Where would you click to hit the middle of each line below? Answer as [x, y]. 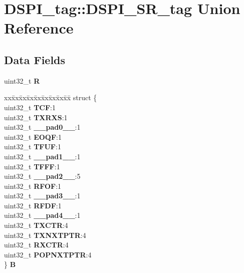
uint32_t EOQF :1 [33, 136]
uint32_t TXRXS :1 [36, 117]
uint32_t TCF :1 [30, 107]
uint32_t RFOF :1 [33, 186]
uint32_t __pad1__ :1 [42, 156]
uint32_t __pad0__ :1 [42, 127]
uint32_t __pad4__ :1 [42, 215]
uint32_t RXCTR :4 [36, 245]
